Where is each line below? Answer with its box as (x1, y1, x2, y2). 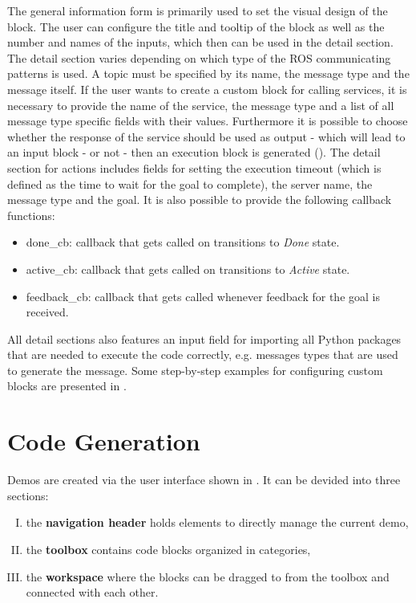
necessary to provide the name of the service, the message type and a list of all (7, 96, 394, 113)
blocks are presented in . (7, 377, 127, 394)
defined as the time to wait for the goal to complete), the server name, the (7, 175, 373, 192)
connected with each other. (26, 584, 159, 601)
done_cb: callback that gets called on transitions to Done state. (26, 234, 340, 251)
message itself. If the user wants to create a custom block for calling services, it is (7, 80, 407, 97)
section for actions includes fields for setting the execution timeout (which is (7, 159, 382, 176)
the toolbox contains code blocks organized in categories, (26, 540, 311, 557)
